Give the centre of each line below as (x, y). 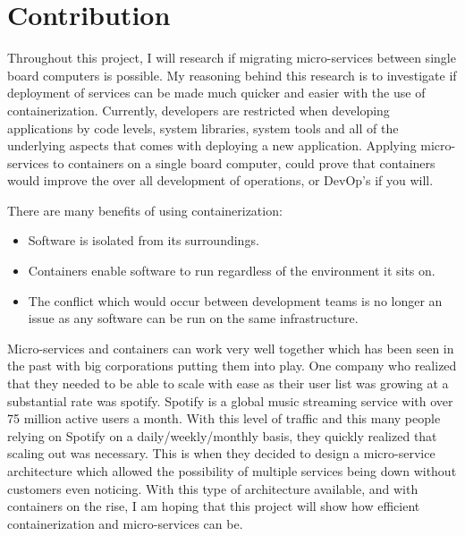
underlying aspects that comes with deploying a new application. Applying (212, 145)
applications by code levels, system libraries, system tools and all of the (203, 128)
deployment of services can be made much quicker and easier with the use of (216, 93)
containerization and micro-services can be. (125, 523)
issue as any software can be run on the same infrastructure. (193, 318)
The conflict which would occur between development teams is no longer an (235, 300)
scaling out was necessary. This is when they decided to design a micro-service (221, 453)
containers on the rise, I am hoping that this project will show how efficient (214, 506)
